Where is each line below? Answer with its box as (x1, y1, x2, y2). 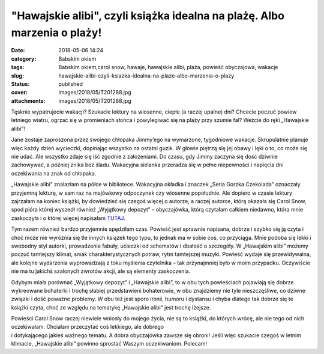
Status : (11, 80, 30, 87)
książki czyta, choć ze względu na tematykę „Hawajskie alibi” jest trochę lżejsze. (11, 304, 211, 311)
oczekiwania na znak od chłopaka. (11, 169, 97, 177)
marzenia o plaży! (11, 26, 102, 39)
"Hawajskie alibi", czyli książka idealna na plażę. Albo (11, 9, 285, 22)
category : (11, 55, 37, 63)
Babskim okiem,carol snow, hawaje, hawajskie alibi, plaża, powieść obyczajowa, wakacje (58, 64, 278, 71)
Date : (11, 47, 25, 54)
